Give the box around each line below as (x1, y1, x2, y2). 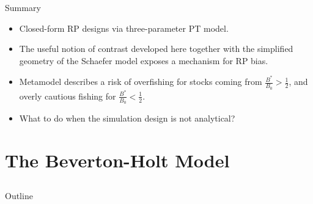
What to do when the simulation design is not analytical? (19, 112, 235, 124)
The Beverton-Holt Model (5, 147, 230, 172)
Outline (5, 189, 33, 202)
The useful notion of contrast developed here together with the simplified (19, 42, 293, 55)
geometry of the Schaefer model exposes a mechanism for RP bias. (19, 54, 268, 67)
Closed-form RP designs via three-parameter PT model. (19, 21, 229, 34)
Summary (5, 1, 41, 13)
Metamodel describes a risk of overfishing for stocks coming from (19, 75, 262, 88)
